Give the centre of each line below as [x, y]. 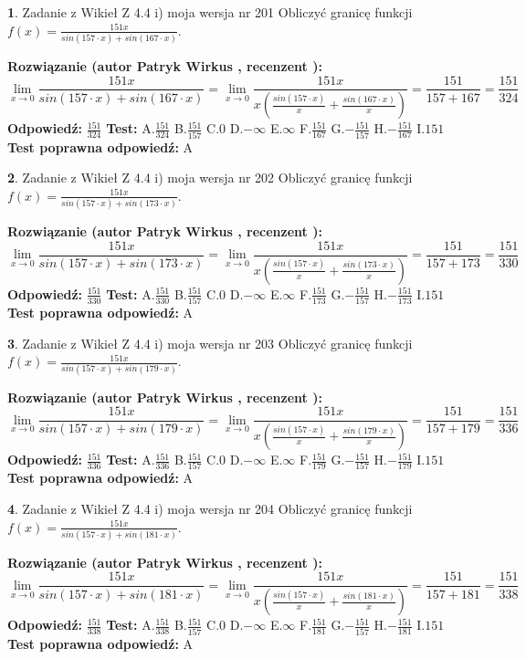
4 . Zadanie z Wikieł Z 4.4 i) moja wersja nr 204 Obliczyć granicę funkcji [210, 508]
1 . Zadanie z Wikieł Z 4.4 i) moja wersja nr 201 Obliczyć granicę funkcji [210, 12]
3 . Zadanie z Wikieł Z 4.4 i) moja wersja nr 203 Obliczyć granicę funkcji [210, 343]
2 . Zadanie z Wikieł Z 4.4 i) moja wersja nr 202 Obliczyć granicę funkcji [210, 178]
